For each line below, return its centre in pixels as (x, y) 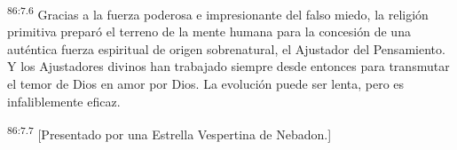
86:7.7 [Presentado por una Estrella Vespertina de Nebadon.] (169, 133)
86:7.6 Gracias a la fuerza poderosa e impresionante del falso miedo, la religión (218, 13)
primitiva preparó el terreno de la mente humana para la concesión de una (209, 32)
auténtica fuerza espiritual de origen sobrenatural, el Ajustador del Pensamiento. (226, 48)
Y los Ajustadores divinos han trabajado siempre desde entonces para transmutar (228, 66)
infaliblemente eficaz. (64, 101)
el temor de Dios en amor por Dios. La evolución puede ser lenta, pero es (206, 84)
